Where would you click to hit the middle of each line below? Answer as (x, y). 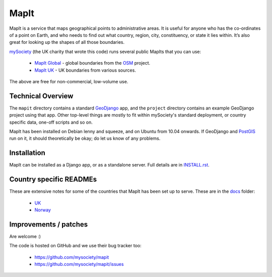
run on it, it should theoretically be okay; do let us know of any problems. (85, 138)
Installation (27, 153)
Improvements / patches (49, 224)
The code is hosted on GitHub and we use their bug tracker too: (76, 246)
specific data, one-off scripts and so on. (51, 122)
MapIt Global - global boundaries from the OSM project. (92, 63)
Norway (43, 210)
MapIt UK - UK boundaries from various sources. (85, 70)
